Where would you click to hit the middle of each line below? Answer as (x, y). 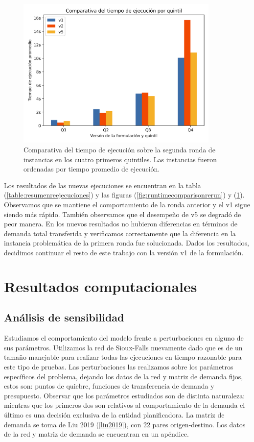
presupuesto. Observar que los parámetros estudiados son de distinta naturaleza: (125, 395)
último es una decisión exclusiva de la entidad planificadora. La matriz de (114, 414)
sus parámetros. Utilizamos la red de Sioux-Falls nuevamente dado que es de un (123, 347)
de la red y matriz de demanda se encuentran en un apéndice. (96, 434)
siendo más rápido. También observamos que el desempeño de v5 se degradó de (123, 214)
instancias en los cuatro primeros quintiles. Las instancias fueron (120, 159)
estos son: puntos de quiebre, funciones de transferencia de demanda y (109, 386)
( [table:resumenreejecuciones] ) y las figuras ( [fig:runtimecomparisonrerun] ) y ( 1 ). (124, 195)
